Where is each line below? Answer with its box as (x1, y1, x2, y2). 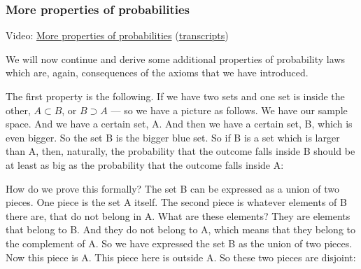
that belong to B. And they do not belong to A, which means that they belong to (6, 222, 356, 237)
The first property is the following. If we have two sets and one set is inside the (6, 89, 345, 103)
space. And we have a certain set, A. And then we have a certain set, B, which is (6, 116, 353, 131)
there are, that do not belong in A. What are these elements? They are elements (6, 208, 351, 223)
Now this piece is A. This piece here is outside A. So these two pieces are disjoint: (6, 249, 356, 264)
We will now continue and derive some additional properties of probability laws (6, 51, 345, 66)
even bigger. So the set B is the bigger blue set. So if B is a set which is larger (6, 130, 340, 144)
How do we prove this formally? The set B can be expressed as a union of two (6, 181, 340, 195)
